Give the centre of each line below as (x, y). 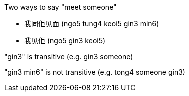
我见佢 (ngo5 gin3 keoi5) (65, 40)
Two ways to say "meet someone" (60, 7)
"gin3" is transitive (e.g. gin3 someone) (69, 57)
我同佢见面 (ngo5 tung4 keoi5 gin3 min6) (92, 23)
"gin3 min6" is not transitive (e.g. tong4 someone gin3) (95, 72)
